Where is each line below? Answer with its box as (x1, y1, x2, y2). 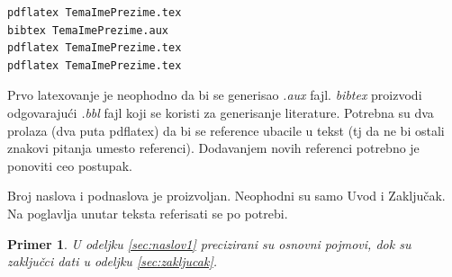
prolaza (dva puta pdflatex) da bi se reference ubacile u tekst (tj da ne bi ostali (7, 121, 445, 139)
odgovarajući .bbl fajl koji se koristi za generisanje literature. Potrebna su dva (7, 103, 434, 121)
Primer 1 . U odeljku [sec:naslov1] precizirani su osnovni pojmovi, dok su (7, 234, 411, 253)
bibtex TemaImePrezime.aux (7, 23, 168, 37)
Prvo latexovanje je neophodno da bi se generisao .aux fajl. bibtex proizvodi (7, 85, 422, 104)
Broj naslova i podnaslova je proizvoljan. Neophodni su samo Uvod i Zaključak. (7, 186, 446, 205)
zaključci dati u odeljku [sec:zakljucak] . (7, 252, 218, 271)
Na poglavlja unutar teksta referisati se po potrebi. (7, 203, 288, 222)
